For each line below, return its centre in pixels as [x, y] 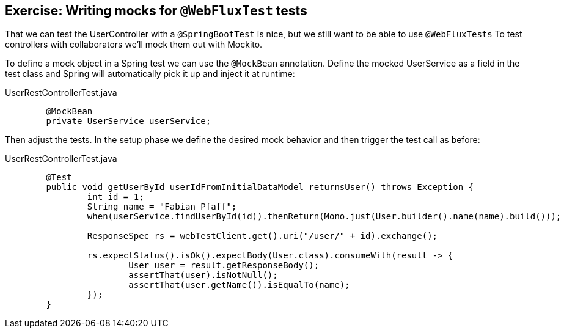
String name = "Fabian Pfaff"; [162, 207]
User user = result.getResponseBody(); [224, 265]
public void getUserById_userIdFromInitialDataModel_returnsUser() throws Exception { [260, 187]
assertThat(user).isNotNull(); [203, 275]
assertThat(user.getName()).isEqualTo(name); [239, 285]
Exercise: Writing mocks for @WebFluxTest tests [156, 11]
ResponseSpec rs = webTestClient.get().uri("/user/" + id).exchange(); [262, 236]
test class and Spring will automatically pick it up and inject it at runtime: [150, 74]
